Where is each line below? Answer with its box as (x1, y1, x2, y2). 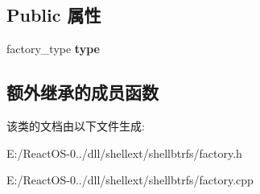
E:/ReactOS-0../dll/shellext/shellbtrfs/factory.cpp (6, 171, 254, 188)
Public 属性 (6, 2, 101, 27)
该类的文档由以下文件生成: (6, 118, 145, 134)
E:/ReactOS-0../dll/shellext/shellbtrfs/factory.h (6, 144, 242, 161)
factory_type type (6, 40, 100, 57)
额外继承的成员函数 (6, 80, 159, 105)
